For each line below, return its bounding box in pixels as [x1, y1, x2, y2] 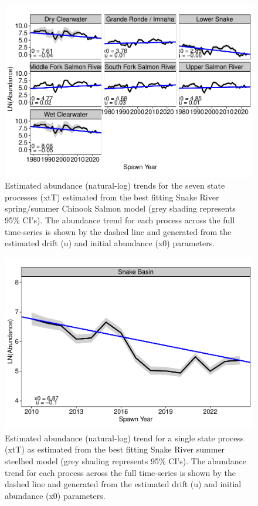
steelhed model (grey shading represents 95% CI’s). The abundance [5, 455, 246, 467]
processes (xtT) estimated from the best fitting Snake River [5, 190, 219, 203]
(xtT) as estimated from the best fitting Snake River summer [5, 443, 225, 455]
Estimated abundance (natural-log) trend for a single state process [5, 431, 244, 444]
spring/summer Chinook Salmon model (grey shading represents [5, 202, 236, 215]
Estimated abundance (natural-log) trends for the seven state [5, 179, 225, 192]
